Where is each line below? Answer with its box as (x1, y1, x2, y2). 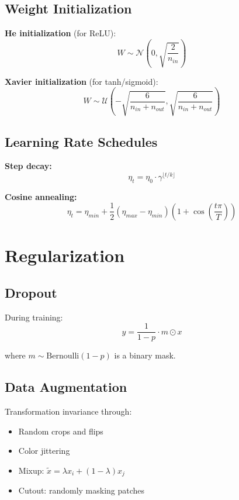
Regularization (5, 243, 125, 267)
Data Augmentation (5, 378, 127, 396)
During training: (5, 311, 63, 323)
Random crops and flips (18, 425, 103, 437)
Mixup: (18, 464, 44, 476)
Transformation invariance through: (5, 405, 132, 417)
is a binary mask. (114, 349, 176, 361)
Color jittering (18, 444, 70, 457)
